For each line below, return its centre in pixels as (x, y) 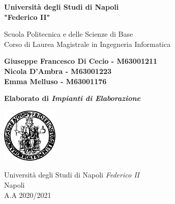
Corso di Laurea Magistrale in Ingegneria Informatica (87, 44)
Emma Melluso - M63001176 (55, 81)
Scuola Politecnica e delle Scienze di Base (69, 34)
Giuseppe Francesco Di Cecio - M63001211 (81, 61)
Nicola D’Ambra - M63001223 (58, 71)
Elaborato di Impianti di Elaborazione (72, 98)
